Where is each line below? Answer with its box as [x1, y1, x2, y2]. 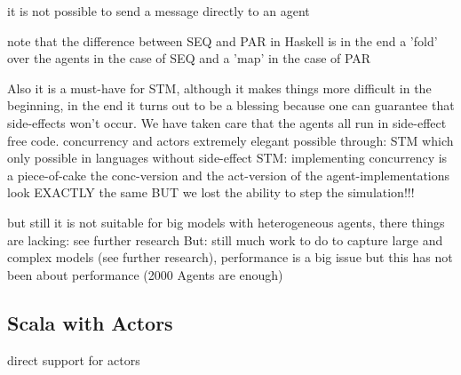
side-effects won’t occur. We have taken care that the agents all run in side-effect [7, 113, 447, 132]
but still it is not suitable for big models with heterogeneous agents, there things [7, 212, 445, 231]
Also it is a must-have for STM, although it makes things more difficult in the [7, 78, 432, 97]
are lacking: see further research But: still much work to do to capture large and [7, 230, 443, 249]
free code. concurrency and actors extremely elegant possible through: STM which [7, 131, 454, 149]
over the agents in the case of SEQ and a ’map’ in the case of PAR [7, 49, 371, 68]
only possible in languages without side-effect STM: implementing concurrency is [7, 148, 448, 167]
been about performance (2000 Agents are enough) [7, 265, 283, 283]
